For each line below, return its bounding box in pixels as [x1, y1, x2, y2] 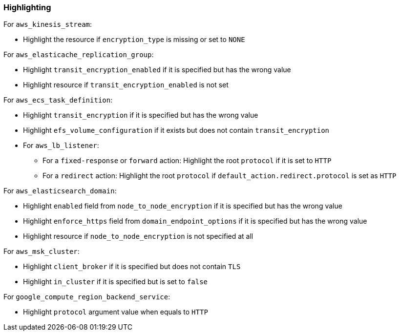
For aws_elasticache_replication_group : [3, 50, 154, 59]
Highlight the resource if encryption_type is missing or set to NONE [23, 35, 245, 44]
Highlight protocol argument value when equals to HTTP [23, 308, 208, 316]
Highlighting [3, 2, 51, 12]
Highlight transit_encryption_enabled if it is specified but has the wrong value [23, 65, 291, 74]
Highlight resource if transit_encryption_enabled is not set [23, 81, 229, 89]
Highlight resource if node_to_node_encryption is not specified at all [23, 232, 253, 241]
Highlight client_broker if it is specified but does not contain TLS [23, 262, 241, 271]
